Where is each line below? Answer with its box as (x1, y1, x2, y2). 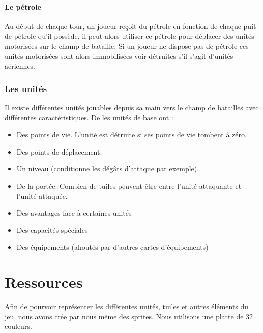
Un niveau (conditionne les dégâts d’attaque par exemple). (16, 163, 199, 174)
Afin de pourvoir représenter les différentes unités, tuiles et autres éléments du (5, 301, 249, 312)
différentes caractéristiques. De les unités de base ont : (5, 112, 173, 123)
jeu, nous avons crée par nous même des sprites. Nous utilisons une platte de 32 (5, 311, 253, 321)
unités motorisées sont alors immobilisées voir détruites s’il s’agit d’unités (5, 50, 233, 61)
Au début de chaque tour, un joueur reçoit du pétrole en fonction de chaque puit (5, 20, 256, 31)
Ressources (5, 271, 83, 292)
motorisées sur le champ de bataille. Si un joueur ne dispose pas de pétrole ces (5, 40, 249, 51)
